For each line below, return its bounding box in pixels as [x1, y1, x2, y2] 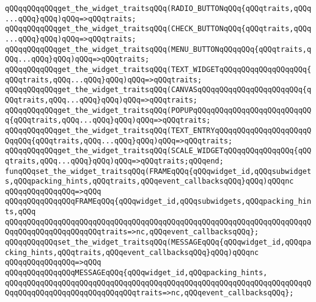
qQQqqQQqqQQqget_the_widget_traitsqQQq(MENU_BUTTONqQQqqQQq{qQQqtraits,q [5, 45, 312, 54]
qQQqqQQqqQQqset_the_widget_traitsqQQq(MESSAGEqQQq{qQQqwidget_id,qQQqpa [5, 238, 312, 247]
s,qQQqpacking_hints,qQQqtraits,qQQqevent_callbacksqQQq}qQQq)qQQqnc [5, 177, 294, 186]
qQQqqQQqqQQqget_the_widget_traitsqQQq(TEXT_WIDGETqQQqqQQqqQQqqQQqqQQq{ [5, 65, 312, 74]
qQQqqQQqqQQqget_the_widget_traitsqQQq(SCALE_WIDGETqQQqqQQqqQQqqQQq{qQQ [5, 146, 312, 156]
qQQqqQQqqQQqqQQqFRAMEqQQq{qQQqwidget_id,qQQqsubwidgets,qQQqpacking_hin [5, 197, 312, 206]
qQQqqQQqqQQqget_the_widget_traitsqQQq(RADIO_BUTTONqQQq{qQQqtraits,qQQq [5, 4, 312, 13]
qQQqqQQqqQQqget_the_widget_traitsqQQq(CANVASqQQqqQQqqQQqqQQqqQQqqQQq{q [5, 85, 312, 95]
